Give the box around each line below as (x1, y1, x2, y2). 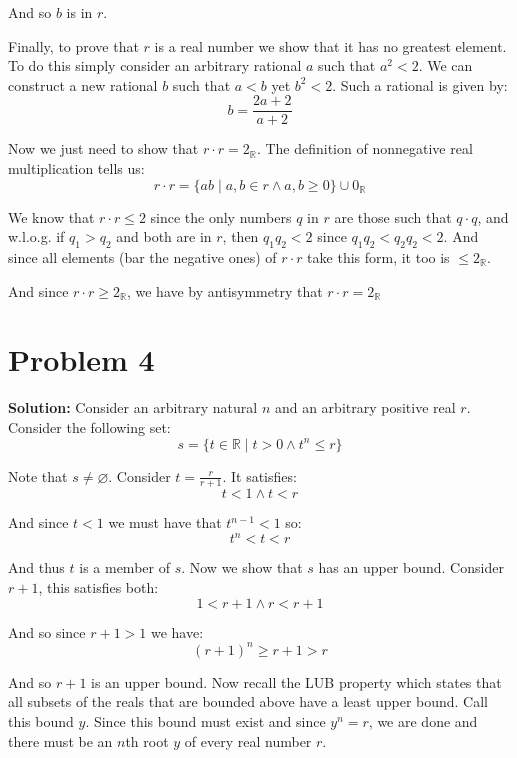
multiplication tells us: (8, 158, 145, 179)
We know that (8, 206, 95, 227)
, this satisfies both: (38, 577, 159, 598)
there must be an (8, 730, 113, 751)
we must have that (108, 512, 222, 533)
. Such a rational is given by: (332, 74, 508, 95)
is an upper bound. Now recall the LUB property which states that (91, 671, 502, 692)
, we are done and (368, 710, 478, 731)
